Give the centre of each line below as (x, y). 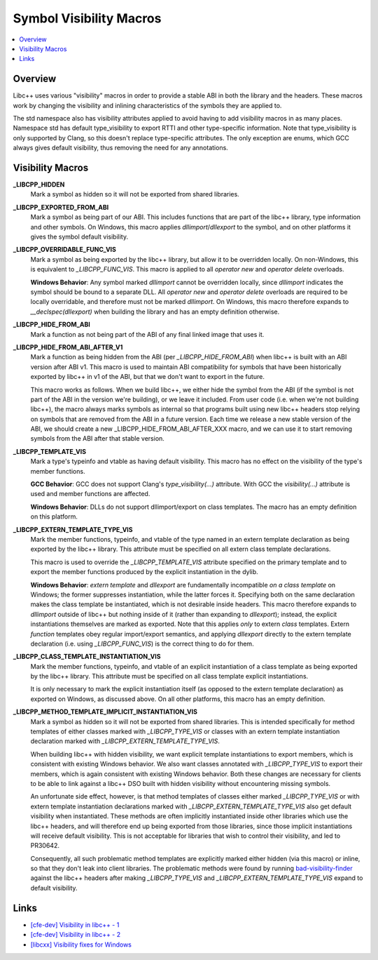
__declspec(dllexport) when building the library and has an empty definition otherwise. (155, 312)
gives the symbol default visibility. (79, 237)
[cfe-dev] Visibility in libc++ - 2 (76, 935)
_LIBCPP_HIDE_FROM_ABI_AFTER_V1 (68, 347)
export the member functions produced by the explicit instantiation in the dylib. (144, 572)
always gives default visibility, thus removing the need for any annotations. (121, 148)
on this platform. (54, 516)
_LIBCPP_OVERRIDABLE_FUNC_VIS (65, 250)
